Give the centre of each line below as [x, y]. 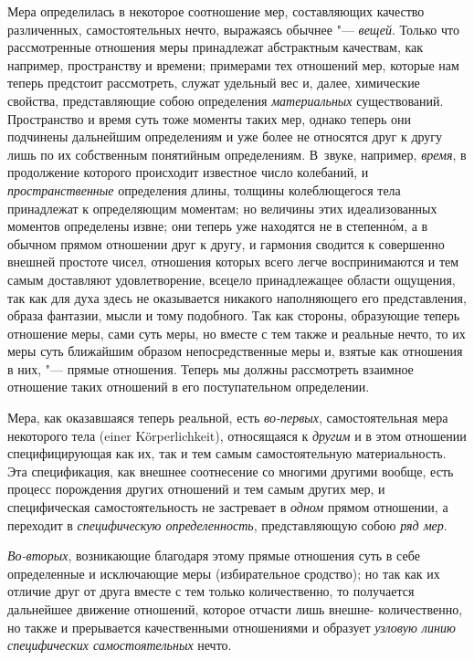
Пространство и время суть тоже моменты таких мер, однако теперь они [209, 118]
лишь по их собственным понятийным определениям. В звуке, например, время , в [237, 154]
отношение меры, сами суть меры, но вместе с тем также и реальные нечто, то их [237, 333]
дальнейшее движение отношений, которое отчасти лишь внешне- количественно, [235, 609]
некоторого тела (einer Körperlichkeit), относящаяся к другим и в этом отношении [237, 435]
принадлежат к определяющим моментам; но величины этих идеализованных [222, 208]
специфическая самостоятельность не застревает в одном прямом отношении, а [228, 507]
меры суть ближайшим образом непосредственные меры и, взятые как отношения [235, 351]
